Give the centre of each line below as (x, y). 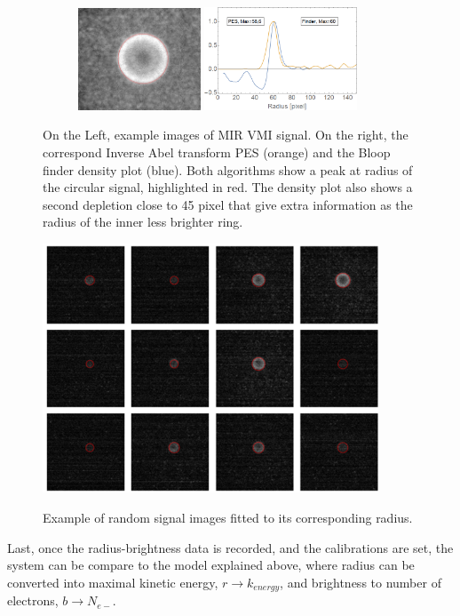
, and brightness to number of (361, 582)
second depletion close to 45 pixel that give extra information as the (228, 204)
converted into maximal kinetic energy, (113, 582)
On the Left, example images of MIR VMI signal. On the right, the (226, 135)
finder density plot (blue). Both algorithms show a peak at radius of (228, 169)
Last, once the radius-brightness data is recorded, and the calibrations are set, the (230, 547)
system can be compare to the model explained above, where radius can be (211, 565)
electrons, (33, 600)
